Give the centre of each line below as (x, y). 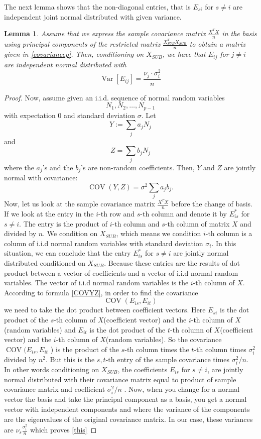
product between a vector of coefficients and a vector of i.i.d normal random (121, 272)
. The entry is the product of (63, 223)
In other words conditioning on (52, 369)
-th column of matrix (197, 223)
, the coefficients (143, 369)
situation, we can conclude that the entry (68, 253)
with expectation (30, 115)
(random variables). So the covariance (164, 339)
